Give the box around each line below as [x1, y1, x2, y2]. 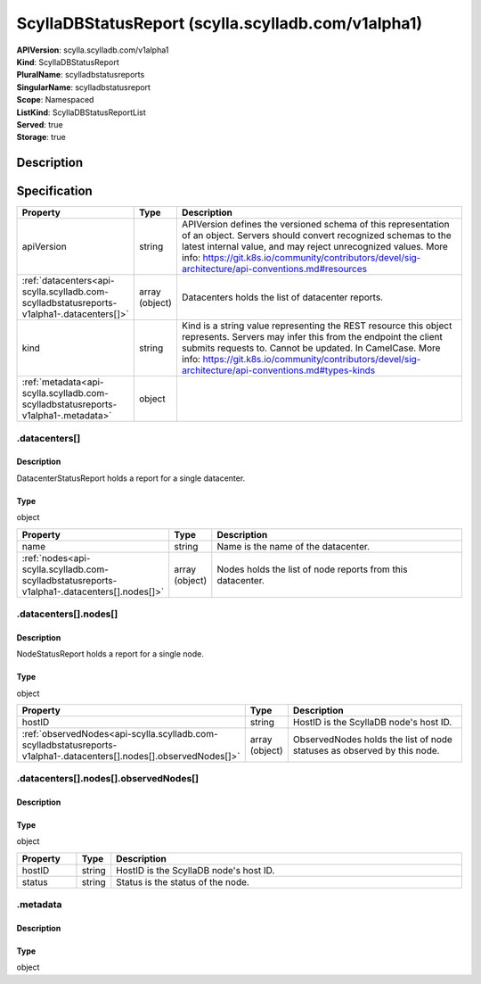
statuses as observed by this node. [292, 744, 440, 757]
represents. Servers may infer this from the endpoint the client [181, 331, 443, 343]
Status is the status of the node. [116, 875, 249, 888]
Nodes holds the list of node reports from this [216, 563, 408, 575]
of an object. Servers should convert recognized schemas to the [181, 229, 452, 242]
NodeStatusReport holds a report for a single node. [16, 649, 205, 659]
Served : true [16, 119, 63, 129]
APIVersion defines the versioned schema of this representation [181, 219, 450, 231]
